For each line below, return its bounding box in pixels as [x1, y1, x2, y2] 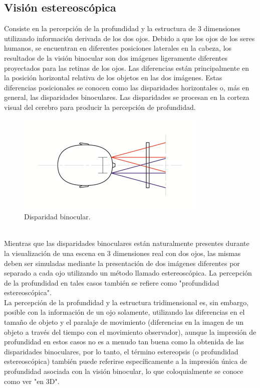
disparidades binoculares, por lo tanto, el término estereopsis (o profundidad [4, 346, 238, 356]
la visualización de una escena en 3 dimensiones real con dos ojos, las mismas [4, 247, 241, 258]
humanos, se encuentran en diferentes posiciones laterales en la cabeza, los [4, 43, 232, 53]
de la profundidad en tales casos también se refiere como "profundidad [4, 277, 219, 288]
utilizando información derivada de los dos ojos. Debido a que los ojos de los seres [4, 33, 255, 43]
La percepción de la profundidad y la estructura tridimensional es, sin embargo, [4, 297, 249, 307]
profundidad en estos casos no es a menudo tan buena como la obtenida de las [4, 336, 244, 347]
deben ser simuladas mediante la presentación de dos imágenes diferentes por [4, 257, 240, 268]
